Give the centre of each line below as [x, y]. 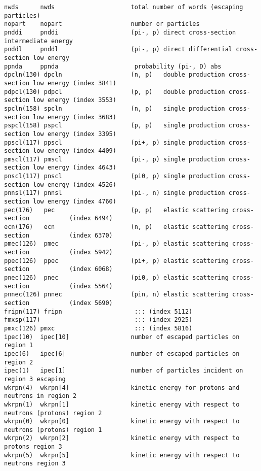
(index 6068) [91, 269]
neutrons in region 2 [40, 396]
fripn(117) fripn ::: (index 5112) [98, 311]
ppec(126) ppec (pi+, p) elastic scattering [116, 261]
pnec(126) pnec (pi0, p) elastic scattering [116, 278]
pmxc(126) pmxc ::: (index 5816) [98, 328]
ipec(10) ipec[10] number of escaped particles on [122, 337]
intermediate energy [39, 41]
